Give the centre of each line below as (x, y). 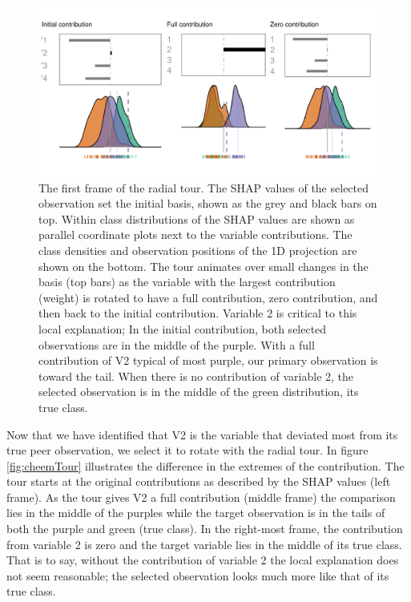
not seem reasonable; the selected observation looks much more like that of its (198, 575)
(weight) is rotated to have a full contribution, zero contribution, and (208, 297)
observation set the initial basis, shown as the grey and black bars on (208, 203)
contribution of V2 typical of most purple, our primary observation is (208, 360)
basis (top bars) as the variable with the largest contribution (187, 282)
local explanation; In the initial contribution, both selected (183, 328)
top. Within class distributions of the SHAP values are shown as (197, 218)
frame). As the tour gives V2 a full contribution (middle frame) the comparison (201, 497)
